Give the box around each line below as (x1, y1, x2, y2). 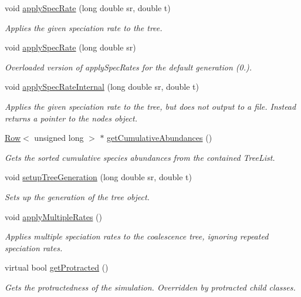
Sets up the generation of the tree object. (5, 190, 150, 203)
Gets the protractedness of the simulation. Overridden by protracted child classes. (5, 281, 296, 293)
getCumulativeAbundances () (107, 131, 212, 144)
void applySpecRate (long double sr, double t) (5, 2, 171, 14)
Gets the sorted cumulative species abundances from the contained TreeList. (5, 151, 275, 163)
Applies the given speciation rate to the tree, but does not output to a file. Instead (5, 100, 296, 112)
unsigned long (34, 131, 84, 144)
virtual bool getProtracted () (5, 261, 109, 274)
